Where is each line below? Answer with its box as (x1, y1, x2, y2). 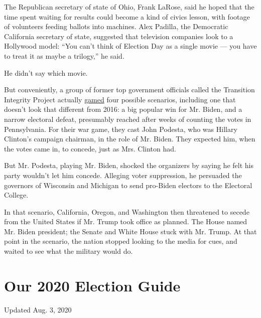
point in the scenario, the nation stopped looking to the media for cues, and (4, 236, 237, 246)
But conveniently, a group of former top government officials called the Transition (4, 84, 255, 95)
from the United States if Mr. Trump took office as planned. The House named (4, 216, 247, 227)
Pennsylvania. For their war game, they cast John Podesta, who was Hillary (4, 123, 237, 134)
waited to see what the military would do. (4, 246, 133, 256)
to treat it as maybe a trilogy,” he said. (4, 50, 124, 61)
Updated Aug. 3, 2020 (4, 304, 72, 314)
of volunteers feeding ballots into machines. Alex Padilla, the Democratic (4, 21, 228, 32)
